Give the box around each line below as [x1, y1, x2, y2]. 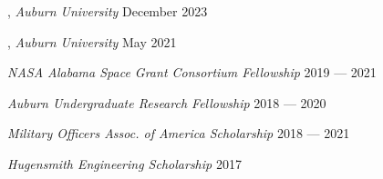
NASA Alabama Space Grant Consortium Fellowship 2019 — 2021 [7, 63, 377, 82]
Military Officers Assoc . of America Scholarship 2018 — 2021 [7, 124, 350, 143]
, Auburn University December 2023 [7, 2, 208, 20]
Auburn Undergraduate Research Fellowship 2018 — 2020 [7, 93, 326, 112]
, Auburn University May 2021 [7, 32, 177, 51]
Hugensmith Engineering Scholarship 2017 [7, 154, 242, 173]
